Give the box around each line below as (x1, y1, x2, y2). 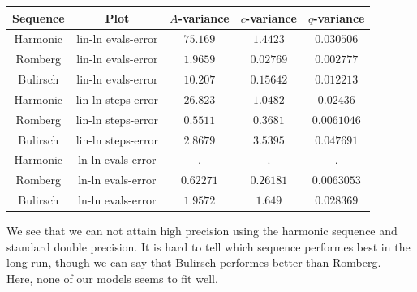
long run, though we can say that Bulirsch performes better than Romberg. (6, 254, 381, 271)
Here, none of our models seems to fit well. (6, 269, 218, 286)
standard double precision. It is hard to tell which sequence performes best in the (6, 238, 411, 255)
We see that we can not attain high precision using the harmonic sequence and (6, 222, 398, 239)
